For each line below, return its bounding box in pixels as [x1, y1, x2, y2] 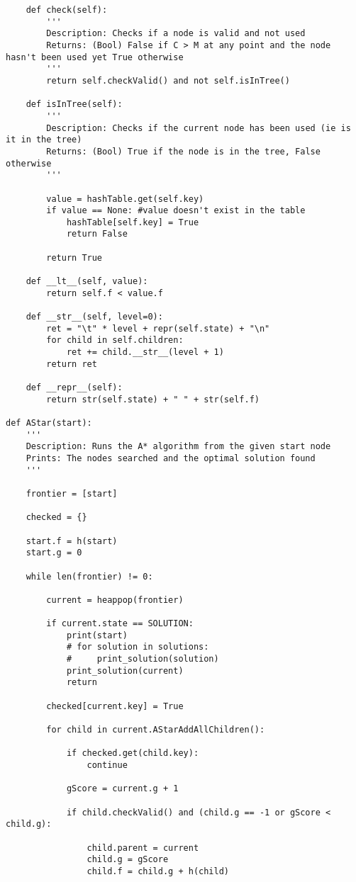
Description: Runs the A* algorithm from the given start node [26, 441, 331, 452]
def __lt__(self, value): [26, 276, 148, 287]
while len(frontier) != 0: [26, 571, 153, 582]
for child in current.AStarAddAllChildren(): [46, 725, 265, 735]
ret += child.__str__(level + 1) [66, 347, 224, 358]
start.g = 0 [26, 548, 82, 558]
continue [87, 760, 128, 770]
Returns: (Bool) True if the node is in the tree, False [46, 146, 321, 157]
